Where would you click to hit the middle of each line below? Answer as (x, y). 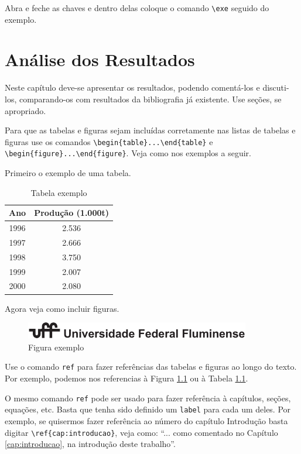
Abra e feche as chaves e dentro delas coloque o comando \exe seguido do (137, 8)
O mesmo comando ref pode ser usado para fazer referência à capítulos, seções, (148, 398)
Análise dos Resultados (100, 59)
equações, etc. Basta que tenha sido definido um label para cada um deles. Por (148, 409)
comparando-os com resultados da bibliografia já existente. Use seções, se (150, 99)
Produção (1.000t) (72, 213)
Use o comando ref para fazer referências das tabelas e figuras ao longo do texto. (151, 367)
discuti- (276, 87)
